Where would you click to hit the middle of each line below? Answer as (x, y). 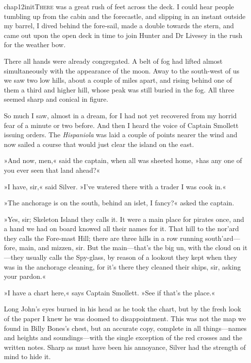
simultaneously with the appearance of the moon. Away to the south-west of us (122, 70)
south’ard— (223, 238)
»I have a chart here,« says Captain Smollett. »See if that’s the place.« (110, 292)
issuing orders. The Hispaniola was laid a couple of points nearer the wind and (121, 135)
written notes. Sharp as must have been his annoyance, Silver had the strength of (125, 347)
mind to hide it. (27, 356)
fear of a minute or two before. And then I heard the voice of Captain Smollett (121, 125)
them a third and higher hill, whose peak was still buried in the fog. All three (119, 89)
